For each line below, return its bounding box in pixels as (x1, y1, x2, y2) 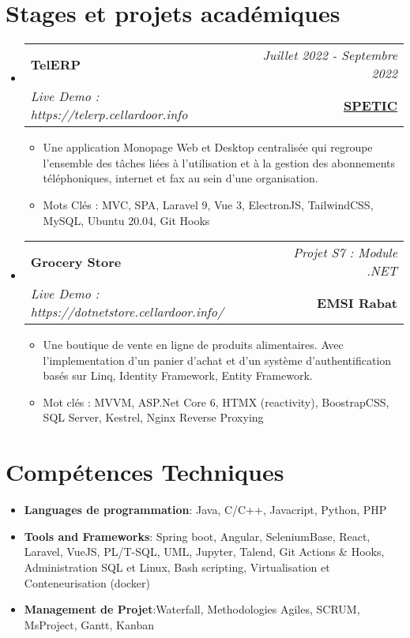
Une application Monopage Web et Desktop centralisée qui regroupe (43, 139, 373, 156)
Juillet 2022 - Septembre (262, 46, 397, 65)
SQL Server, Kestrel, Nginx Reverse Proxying (43, 409, 264, 426)
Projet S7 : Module (293, 243, 397, 262)
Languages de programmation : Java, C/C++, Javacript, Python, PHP (24, 501, 387, 518)
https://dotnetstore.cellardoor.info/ (30, 302, 224, 321)
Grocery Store (30, 252, 122, 271)
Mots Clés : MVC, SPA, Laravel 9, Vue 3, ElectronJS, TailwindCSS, (43, 196, 374, 212)
